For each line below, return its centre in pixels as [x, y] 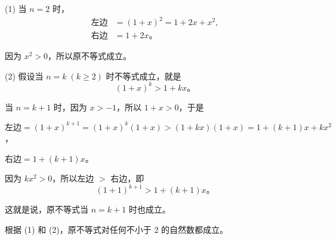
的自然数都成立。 [195, 229]
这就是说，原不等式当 [47, 209]
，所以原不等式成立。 [90, 56]
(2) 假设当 [24, 76]
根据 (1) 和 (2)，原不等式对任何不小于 [78, 229]
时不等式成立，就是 [144, 76]
